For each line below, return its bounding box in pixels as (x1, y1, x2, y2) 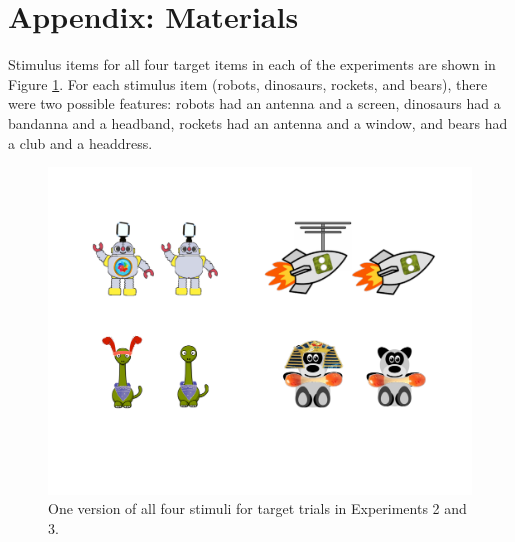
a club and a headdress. (8, 132, 153, 153)
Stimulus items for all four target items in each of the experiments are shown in (8, 54, 496, 75)
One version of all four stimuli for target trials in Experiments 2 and (48, 498, 467, 519)
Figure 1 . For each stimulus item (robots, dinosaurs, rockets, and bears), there (8, 73, 488, 94)
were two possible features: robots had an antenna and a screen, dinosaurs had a (8, 93, 501, 114)
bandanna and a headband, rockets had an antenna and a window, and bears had (8, 112, 508, 133)
